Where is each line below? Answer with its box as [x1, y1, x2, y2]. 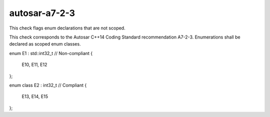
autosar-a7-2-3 [9, 7, 75, 18]
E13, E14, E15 [21, 93, 48, 99]
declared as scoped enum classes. [9, 41, 81, 47]
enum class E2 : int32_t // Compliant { [9, 82, 87, 88]
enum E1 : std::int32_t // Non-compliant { [9, 50, 93, 56]
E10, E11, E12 [21, 61, 47, 67]
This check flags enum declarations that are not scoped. [9, 25, 125, 31]
